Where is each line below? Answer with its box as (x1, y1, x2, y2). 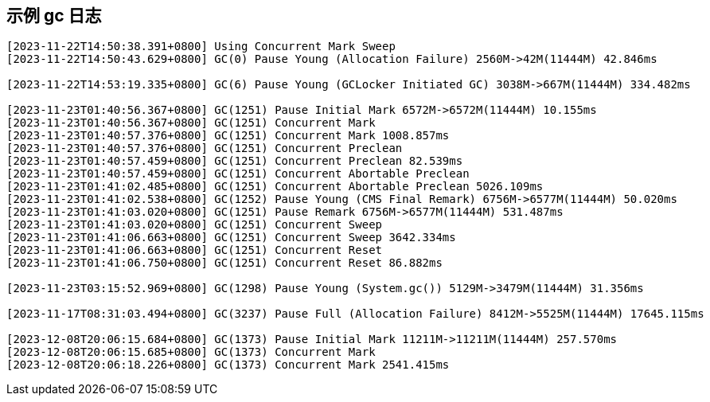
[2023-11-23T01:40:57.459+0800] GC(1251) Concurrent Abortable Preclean (6, 167, 470, 181)
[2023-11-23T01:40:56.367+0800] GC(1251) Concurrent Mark (6, 116, 376, 130)
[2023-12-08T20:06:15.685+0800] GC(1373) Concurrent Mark (6, 345, 376, 359)
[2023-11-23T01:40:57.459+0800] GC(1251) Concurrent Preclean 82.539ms (6, 154, 463, 168)
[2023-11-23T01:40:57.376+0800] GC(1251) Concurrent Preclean (6, 142, 403, 155)
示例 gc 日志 (6, 6, 102, 25)
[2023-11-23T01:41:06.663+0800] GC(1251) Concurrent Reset (6, 244, 383, 257)
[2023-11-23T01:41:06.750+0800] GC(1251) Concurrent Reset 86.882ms (6, 256, 443, 270)
